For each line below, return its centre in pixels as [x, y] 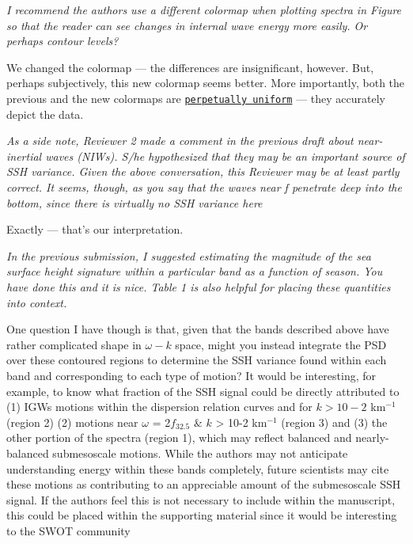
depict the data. [45, 114]
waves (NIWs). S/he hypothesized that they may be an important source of [225, 156]
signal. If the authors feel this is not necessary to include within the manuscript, [201, 499]
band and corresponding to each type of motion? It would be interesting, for [191, 375]
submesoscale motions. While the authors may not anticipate [200, 453]
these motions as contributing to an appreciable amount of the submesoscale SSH [204, 484]
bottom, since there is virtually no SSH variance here [135, 202]
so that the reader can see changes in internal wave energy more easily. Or [187, 25]
